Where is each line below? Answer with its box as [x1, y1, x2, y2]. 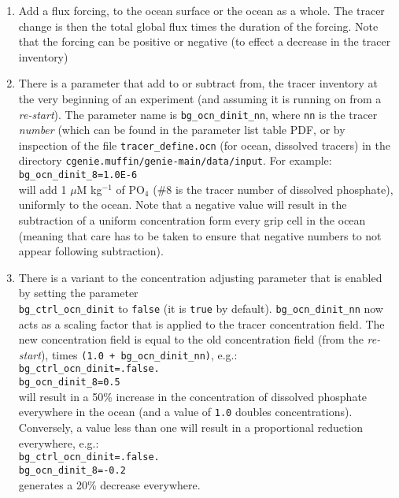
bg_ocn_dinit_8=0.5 [18, 377, 120, 388]
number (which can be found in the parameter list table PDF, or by [18, 121, 345, 138]
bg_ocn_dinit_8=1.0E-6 [18, 169, 138, 181]
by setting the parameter [18, 284, 139, 301]
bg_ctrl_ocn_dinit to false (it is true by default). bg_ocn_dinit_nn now [18, 299, 383, 316]
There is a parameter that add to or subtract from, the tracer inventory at [18, 75, 379, 91]
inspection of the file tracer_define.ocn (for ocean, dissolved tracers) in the [18, 136, 390, 153]
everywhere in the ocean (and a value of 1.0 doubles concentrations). [18, 403, 353, 420]
